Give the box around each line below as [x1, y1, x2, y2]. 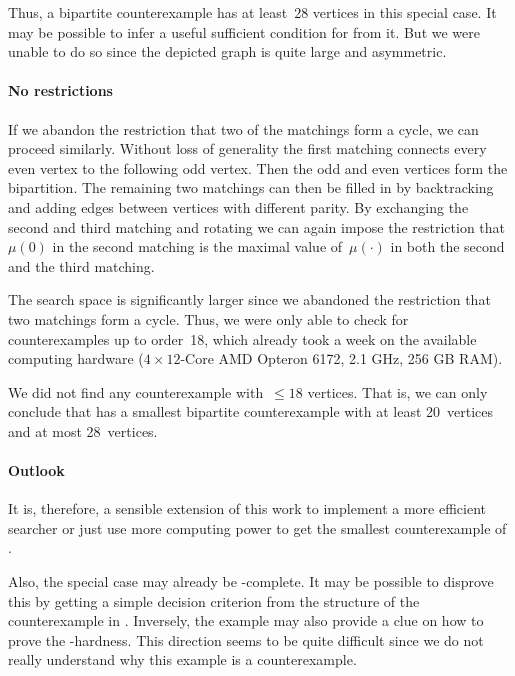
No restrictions [8, 80, 113, 101]
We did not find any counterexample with [8, 381, 264, 402]
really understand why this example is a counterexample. [8, 649, 357, 670]
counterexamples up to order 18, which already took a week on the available [8, 328, 477, 349]
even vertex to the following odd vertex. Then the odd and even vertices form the [8, 157, 508, 178]
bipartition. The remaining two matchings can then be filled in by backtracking [8, 177, 494, 198]
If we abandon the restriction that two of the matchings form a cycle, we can [8, 118, 479, 139]
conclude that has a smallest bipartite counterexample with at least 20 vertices [8, 401, 494, 422]
